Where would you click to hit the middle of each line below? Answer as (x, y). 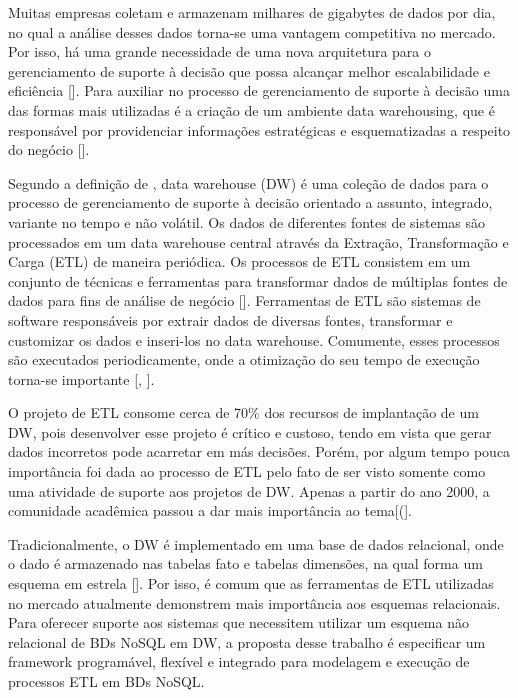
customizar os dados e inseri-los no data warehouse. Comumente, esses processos (254, 339)
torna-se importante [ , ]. (81, 378)
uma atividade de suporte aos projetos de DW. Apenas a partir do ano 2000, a (249, 490)
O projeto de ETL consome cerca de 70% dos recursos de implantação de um (243, 412)
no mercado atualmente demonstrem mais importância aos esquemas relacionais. (254, 602)
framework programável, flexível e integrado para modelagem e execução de (239, 661)
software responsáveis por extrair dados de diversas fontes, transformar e (230, 319)
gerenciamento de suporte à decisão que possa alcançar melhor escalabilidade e (249, 70)
